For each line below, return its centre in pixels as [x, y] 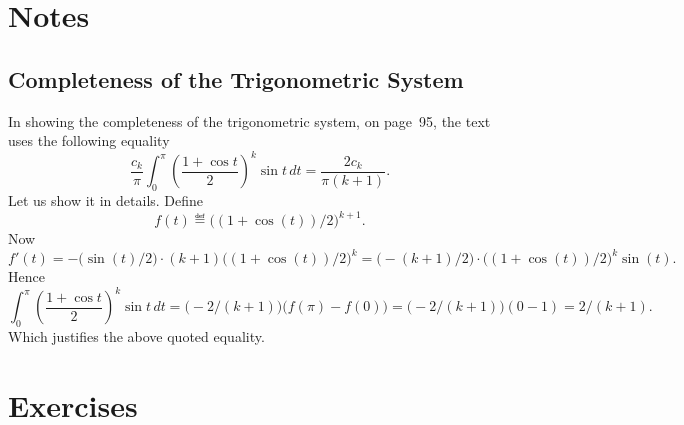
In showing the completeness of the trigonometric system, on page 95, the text [249, 120]
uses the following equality [89, 140]
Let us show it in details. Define [106, 200]
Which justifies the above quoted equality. [136, 336]
